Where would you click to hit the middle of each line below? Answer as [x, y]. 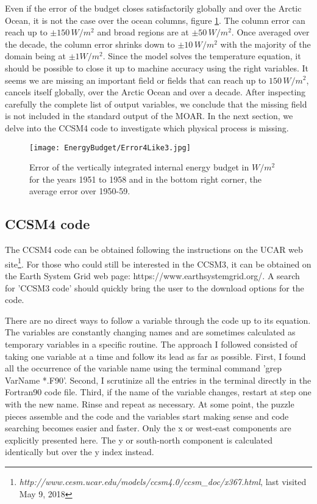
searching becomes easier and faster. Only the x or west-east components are [148, 428]
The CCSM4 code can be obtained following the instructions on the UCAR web [154, 250]
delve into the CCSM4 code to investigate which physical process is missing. [147, 127]
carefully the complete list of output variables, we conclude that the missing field [156, 104]
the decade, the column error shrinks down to [90, 44]
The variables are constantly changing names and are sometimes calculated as [150, 332]
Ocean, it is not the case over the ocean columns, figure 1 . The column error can [155, 20]
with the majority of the [265, 44]
